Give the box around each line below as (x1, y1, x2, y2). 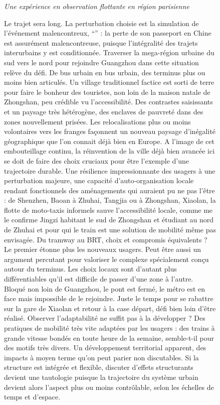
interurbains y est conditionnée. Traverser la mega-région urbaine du (4, 47, 214, 58)
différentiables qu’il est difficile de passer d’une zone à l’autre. (4, 274, 193, 284)
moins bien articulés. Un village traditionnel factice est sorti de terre (4, 77, 214, 87)
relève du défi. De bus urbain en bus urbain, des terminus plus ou (4, 67, 205, 77)
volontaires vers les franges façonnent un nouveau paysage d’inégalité (4, 126, 216, 137)
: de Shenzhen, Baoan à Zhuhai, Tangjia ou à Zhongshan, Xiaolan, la (4, 195, 216, 205)
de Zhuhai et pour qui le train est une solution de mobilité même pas (4, 224, 216, 235)
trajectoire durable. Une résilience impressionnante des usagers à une (4, 165, 215, 176)
